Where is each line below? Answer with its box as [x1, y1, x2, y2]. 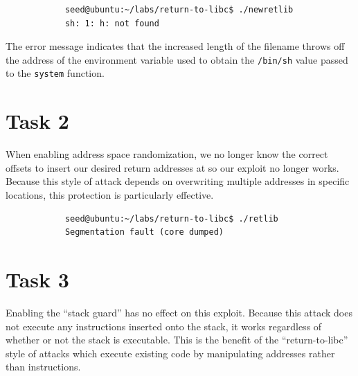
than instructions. [6, 359, 81, 374]
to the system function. [6, 66, 105, 80]
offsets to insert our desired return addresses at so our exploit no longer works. [6, 160, 339, 174]
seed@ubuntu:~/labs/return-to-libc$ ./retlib [64, 213, 278, 224]
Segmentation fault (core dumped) [64, 227, 224, 238]
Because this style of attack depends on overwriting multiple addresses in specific [6, 174, 350, 188]
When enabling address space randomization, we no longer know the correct [6, 147, 328, 161]
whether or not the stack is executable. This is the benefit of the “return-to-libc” [6, 332, 348, 347]
